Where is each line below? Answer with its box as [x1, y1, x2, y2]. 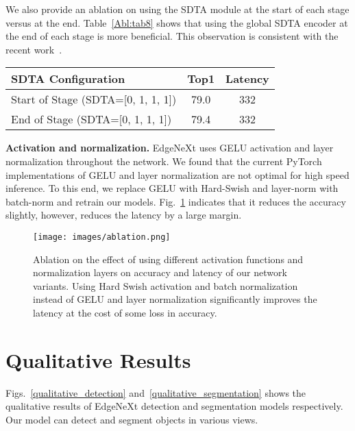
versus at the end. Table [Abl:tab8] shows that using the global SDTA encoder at [5, 15, 348, 29]
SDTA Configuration [11, 71, 125, 87]
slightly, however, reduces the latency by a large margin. [5, 208, 242, 222]
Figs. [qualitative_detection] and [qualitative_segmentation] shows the [5, 385, 306, 399]
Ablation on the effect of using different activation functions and [33, 251, 304, 266]
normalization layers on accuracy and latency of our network [33, 265, 287, 280]
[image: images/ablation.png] [33, 232, 171, 242]
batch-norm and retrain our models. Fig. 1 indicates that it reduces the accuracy [5, 194, 346, 208]
